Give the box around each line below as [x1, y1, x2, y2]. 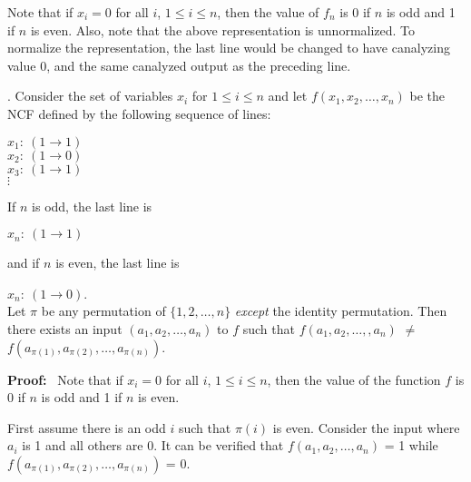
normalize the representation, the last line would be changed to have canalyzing [7, 38, 450, 57]
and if [7, 253, 40, 272]
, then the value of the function [267, 369, 441, 389]
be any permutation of [41, 301, 166, 320]
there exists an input [7, 319, 123, 338]
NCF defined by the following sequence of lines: [7, 103, 271, 123]
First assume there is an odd [7, 418, 166, 437]
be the [409, 86, 445, 105]
